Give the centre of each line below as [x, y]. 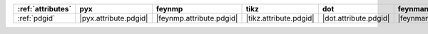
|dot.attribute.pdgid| [356, 18]
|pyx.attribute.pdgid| [114, 18]
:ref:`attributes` [45, 9]
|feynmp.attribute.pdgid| [197, 18]
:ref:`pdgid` [36, 18]
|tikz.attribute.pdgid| [280, 18]
